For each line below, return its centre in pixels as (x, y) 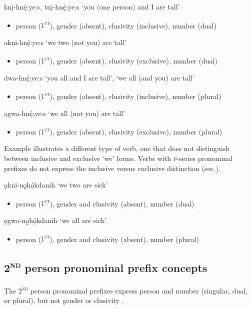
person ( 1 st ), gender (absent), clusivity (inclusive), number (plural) (118, 95)
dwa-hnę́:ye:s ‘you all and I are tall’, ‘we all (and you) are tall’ (99, 77)
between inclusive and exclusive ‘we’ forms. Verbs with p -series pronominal (118, 158)
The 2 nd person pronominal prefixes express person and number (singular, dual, (126, 290)
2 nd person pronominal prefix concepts (106, 267)
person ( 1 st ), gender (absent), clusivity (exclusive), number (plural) (119, 131)
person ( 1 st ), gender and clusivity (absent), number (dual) (105, 202)
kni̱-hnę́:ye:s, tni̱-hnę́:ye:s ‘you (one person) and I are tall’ (92, 6)
